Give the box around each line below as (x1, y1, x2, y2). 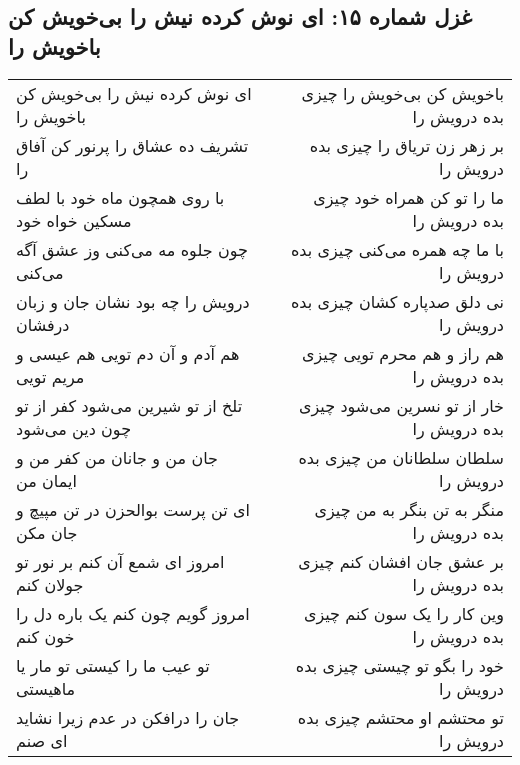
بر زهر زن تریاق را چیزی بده (309, 133, 504, 157)
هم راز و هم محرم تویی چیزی (302, 341, 504, 365)
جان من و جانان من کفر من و (16, 445, 218, 469)
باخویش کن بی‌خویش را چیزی (301, 81, 504, 105)
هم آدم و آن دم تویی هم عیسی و (16, 341, 240, 365)
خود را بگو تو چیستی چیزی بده (295, 653, 504, 677)
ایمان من (16, 468, 77, 492)
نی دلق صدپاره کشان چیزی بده (290, 289, 504, 313)
